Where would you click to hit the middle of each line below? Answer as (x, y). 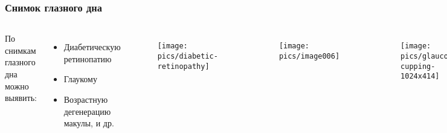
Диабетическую (92, 47)
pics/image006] (309, 56)
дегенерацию (87, 111)
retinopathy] (183, 66)
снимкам (21, 50)
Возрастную (86, 99)
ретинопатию (88, 58)
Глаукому (80, 79)
